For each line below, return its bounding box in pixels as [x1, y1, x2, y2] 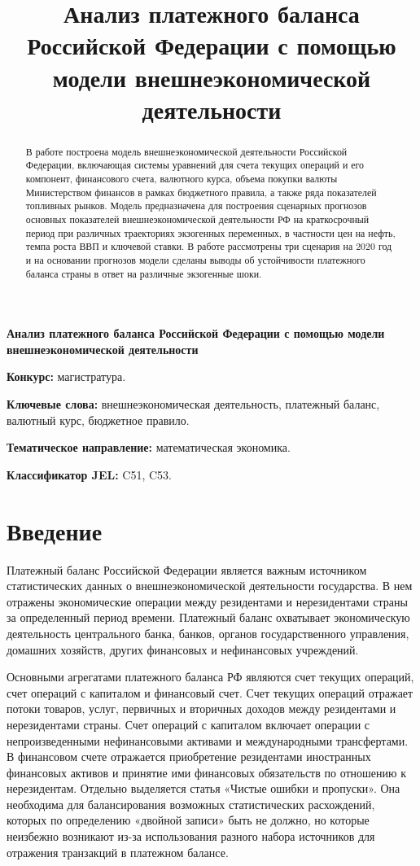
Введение [7, 514, 103, 547]
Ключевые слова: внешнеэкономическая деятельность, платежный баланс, [7, 396, 380, 413]
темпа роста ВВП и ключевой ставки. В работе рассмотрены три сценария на [25, 239, 353, 253]
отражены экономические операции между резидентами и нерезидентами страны [7, 593, 408, 610]
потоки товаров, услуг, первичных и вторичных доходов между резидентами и [7, 700, 396, 717]
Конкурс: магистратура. [7, 368, 126, 385]
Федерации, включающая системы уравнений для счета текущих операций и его [25, 158, 365, 172]
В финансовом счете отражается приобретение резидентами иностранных [7, 748, 371, 765]
